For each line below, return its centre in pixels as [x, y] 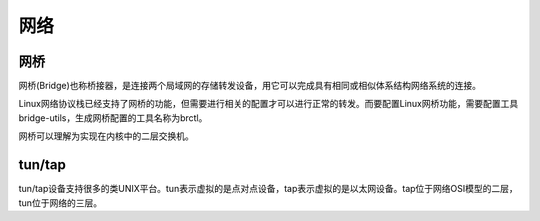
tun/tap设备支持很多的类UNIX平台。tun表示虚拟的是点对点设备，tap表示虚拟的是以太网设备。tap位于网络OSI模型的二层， [268, 189]
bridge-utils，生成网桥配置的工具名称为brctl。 [113, 117]
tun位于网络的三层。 [60, 202]
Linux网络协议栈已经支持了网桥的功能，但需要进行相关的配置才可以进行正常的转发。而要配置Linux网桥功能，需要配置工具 [268, 104]
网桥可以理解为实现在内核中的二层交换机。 [106, 136]
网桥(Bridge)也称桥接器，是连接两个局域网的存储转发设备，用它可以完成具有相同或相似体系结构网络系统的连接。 [250, 86]
